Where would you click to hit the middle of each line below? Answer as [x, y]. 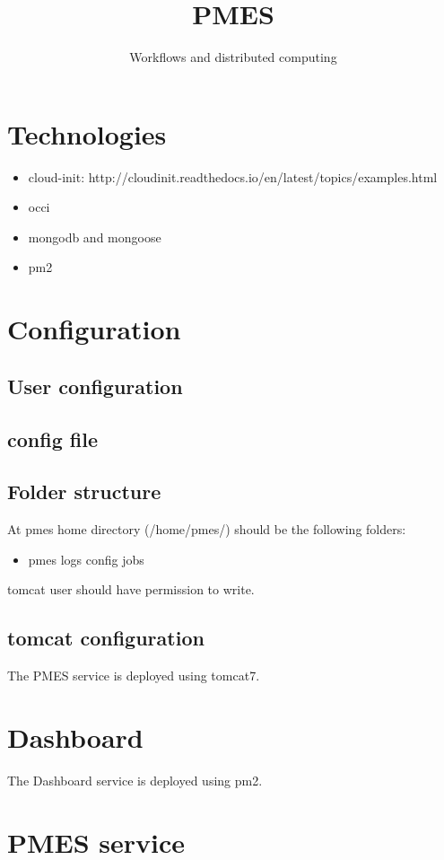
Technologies [87, 133]
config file [52, 439]
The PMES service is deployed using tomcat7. [134, 676]
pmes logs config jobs [86, 559]
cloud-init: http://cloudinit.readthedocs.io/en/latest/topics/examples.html [233, 176]
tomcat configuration [106, 638]
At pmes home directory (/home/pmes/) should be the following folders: [207, 529]
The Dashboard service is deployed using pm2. [135, 780]
